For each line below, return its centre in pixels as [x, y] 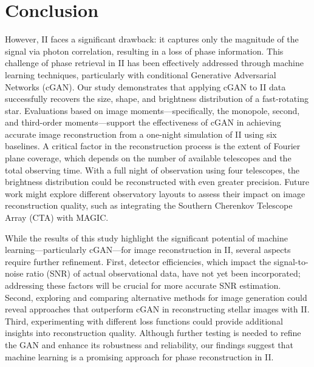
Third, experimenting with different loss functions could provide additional [144, 321]
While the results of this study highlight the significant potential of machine [146, 237]
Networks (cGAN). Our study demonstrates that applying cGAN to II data [145, 86]
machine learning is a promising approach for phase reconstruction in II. [139, 356]
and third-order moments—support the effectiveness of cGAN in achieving [143, 122]
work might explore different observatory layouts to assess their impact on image [155, 193]
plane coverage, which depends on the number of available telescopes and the [148, 158]
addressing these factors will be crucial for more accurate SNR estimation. [143, 285]
